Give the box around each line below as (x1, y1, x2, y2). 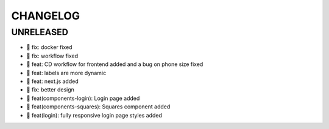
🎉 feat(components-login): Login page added (26, 94, 140, 102)
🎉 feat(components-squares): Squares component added (26, 103, 171, 110)
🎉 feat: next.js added (26, 78, 79, 85)
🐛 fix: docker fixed (26, 44, 73, 51)
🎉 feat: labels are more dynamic (26, 69, 107, 76)
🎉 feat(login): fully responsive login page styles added (26, 111, 163, 119)
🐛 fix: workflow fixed (26, 52, 79, 59)
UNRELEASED (11, 27, 68, 38)
